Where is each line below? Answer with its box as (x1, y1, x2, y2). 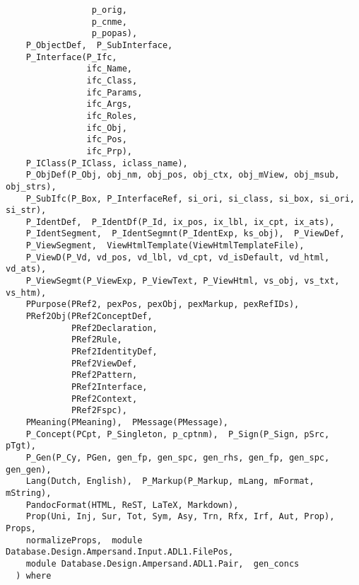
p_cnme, (91, 16, 127, 27)
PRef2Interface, (71, 382, 148, 392)
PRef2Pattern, (71, 370, 138, 381)
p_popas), (91, 28, 138, 39)
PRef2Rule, (71, 335, 122, 345)
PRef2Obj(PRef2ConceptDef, (25, 311, 153, 322)
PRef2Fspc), (71, 405, 127, 416)
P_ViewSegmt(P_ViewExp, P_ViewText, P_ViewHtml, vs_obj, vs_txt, (25, 276, 340, 286)
